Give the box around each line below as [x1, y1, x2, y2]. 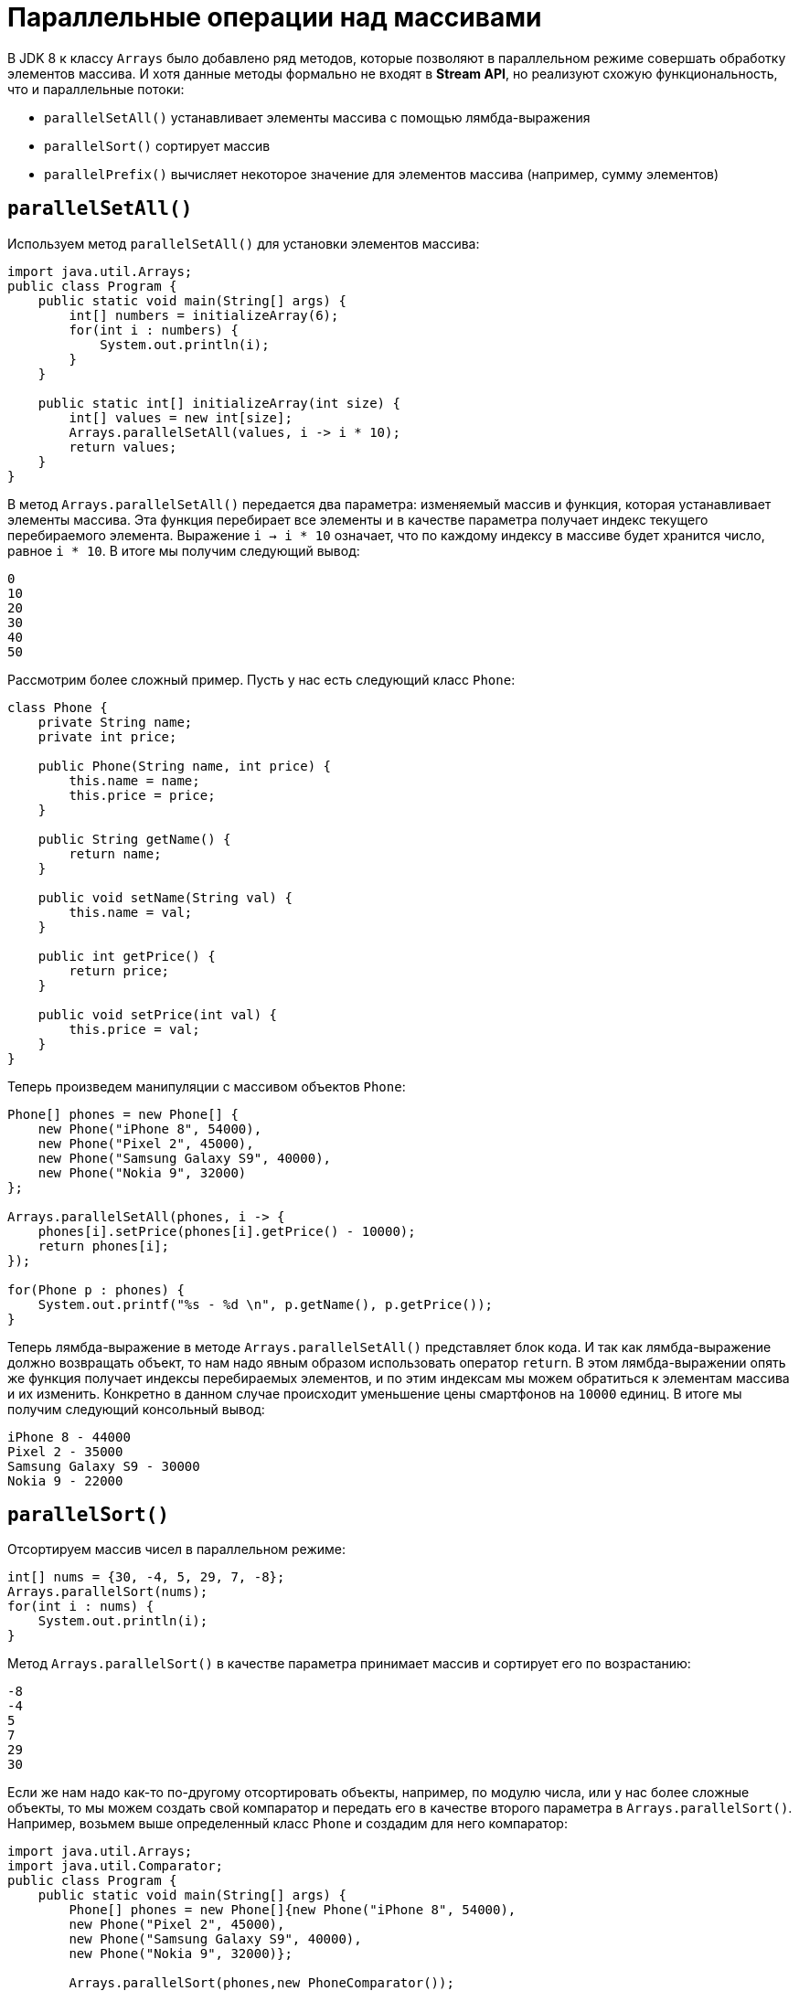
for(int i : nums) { [7, 1599, 154, 1614]
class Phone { [7, 699, 108, 715]
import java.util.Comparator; [7, 1858, 224, 1874]
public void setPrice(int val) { [37, 1006, 278, 1022]
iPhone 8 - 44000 [7, 1429, 131, 1444]
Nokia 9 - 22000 [7, 1473, 123, 1488]
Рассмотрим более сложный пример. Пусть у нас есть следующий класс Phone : [7, 671, 516, 687]
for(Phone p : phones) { [7, 1282, 185, 1297]
